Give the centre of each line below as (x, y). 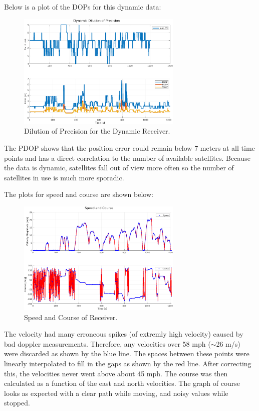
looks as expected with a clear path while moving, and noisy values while (116, 393)
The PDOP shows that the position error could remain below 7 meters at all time (129, 147)
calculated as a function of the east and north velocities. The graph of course (122, 383)
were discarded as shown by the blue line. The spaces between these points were (127, 353)
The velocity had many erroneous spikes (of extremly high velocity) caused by (124, 334)
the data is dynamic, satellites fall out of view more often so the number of (119, 168)
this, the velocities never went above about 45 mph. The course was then (116, 373)
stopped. (17, 403)
